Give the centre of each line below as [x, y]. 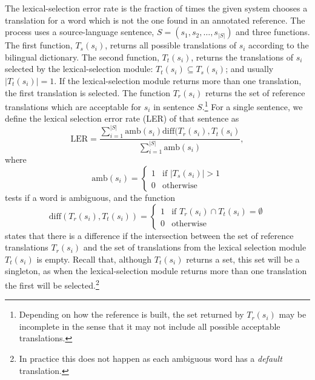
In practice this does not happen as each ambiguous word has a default [151, 358]
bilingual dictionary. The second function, [82, 57]
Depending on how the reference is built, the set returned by [131, 314]
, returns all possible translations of [171, 45]
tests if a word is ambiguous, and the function [90, 197]
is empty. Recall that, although [94, 259]
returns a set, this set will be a [243, 259]
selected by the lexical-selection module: [79, 69]
